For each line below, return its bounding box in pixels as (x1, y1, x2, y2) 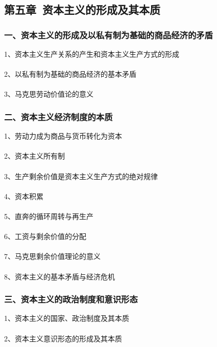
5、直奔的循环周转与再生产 (4, 210, 93, 221)
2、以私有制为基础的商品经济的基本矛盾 (4, 69, 136, 79)
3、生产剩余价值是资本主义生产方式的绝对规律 (4, 170, 158, 181)
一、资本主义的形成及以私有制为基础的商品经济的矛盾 (4, 28, 213, 41)
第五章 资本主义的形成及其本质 (4, 2, 161, 17)
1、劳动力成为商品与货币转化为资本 (4, 131, 122, 141)
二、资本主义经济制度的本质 (4, 110, 113, 123)
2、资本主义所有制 (4, 150, 65, 161)
